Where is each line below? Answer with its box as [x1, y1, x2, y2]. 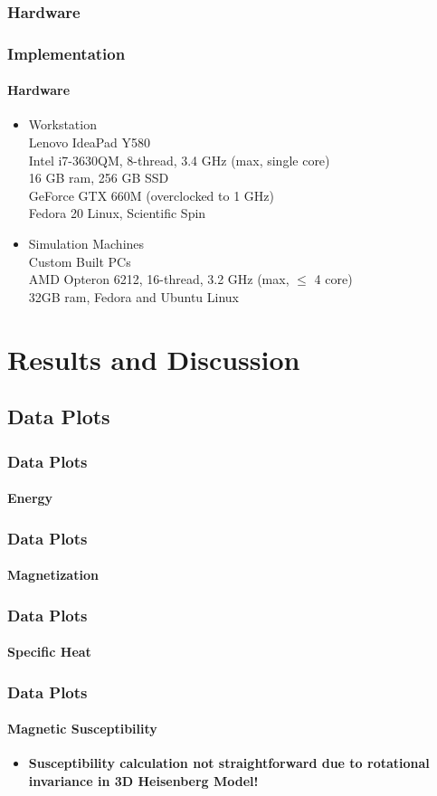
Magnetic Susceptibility [7, 719, 157, 738]
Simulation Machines [28, 234, 145, 253]
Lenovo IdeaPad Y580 [28, 133, 150, 152]
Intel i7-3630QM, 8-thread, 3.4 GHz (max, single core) [28, 150, 330, 169]
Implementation [7, 42, 126, 64]
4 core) [314, 270, 353, 289]
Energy [7, 488, 53, 507]
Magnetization [7, 565, 99, 584]
